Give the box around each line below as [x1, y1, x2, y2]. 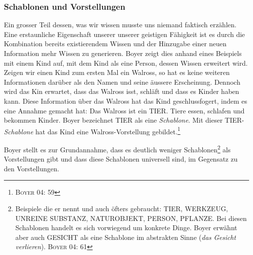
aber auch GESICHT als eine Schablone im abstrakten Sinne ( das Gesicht [15, 232, 236, 242]
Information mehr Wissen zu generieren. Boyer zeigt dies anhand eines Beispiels [4, 48, 242, 58]
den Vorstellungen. [4, 163, 59, 173]
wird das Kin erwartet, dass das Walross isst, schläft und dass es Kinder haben [4, 86, 239, 96]
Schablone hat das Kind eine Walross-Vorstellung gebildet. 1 [4, 125, 181, 136]
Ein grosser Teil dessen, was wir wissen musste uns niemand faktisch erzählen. [4, 19, 236, 30]
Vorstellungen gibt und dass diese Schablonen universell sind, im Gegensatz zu [4, 154, 238, 164]
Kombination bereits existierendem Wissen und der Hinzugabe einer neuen [4, 38, 227, 49]
